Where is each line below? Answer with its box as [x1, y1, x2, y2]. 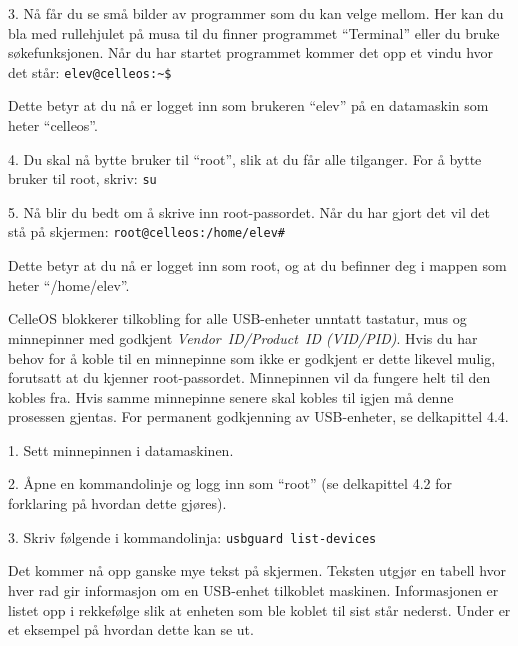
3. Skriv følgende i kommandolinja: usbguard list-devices [8, 526, 377, 547]
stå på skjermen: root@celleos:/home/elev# [8, 221, 285, 242]
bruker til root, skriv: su [8, 168, 157, 189]
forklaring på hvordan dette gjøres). [8, 493, 227, 514]
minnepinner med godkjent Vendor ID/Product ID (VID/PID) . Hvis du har [8, 327, 478, 348]
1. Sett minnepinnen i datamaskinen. [8, 439, 234, 460]
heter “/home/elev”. [8, 274, 130, 295]
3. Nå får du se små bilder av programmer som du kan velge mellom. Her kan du [8, 3, 504, 23]
